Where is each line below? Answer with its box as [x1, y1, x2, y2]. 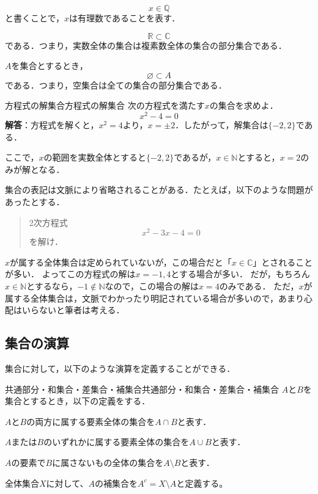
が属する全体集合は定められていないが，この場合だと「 [10, 255, 232, 268]
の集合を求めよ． [209, 99, 278, 112]
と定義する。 [176, 476, 228, 489]
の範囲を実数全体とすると [43, 151, 147, 164]
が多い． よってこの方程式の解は [5, 267, 136, 280]
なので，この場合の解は [105, 280, 199, 292]
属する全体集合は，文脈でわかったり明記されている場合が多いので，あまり [5, 291, 305, 304]
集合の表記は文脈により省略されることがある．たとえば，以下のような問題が [5, 183, 313, 196]
